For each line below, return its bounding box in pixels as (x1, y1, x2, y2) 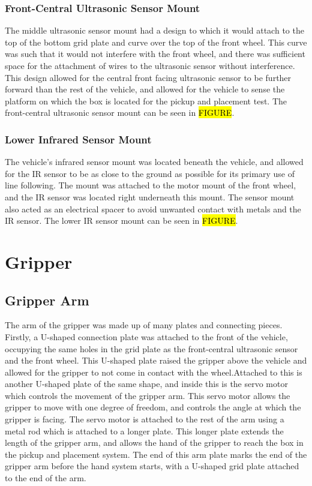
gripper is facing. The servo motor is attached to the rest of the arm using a (5, 413, 284, 425)
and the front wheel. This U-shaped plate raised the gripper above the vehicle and (5, 354, 307, 367)
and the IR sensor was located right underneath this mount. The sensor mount (5, 190, 295, 203)
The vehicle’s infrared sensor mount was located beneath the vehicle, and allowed (5, 155, 304, 168)
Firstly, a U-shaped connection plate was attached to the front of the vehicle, (5, 330, 288, 343)
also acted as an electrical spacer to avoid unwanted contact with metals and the (5, 202, 301, 215)
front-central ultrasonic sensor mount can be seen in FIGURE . (5, 106, 235, 119)
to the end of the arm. (5, 472, 86, 484)
